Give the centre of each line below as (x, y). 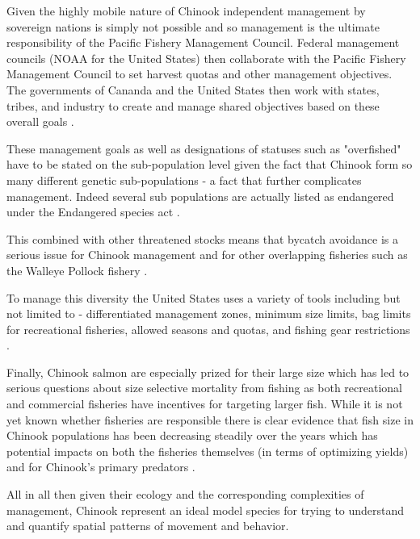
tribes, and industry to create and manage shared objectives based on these (193, 105)
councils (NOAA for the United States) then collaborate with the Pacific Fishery (206, 58)
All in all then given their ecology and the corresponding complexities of (185, 494)
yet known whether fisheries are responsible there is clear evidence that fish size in (210, 419)
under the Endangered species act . (93, 212)
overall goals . (40, 121)
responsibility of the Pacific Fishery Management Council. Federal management (203, 42)
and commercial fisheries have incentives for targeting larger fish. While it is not (205, 404)
